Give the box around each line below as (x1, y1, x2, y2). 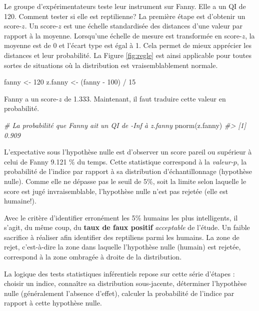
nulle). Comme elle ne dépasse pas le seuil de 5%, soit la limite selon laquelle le (4, 175, 246, 186)
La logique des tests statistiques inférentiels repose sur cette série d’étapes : (4, 268, 235, 278)
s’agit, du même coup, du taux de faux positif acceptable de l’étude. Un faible (4, 222, 250, 232)
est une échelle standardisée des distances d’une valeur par (63, 20, 242, 31)
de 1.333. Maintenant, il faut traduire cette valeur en (64, 93, 226, 103)
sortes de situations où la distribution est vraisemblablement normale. (4, 59, 218, 70)
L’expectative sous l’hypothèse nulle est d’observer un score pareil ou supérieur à (4, 146, 252, 157)
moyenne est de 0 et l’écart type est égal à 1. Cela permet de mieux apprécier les (4, 40, 251, 50)
